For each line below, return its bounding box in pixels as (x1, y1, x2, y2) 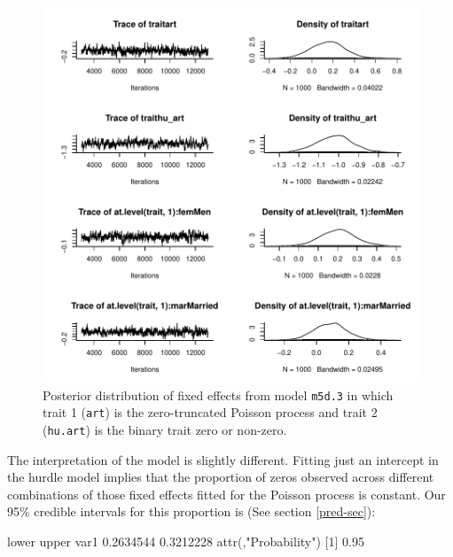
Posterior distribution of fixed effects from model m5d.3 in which (43, 385, 394, 404)
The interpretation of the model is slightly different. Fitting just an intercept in (7, 450, 439, 468)
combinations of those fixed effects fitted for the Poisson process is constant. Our (7, 484, 446, 503)
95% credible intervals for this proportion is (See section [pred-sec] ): (7, 502, 376, 521)
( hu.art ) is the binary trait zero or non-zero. (43, 420, 287, 438)
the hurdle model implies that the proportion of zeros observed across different (7, 468, 434, 486)
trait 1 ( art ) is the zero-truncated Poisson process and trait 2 (43, 403, 378, 422)
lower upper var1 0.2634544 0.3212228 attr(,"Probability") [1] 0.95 (7, 531, 364, 550)
